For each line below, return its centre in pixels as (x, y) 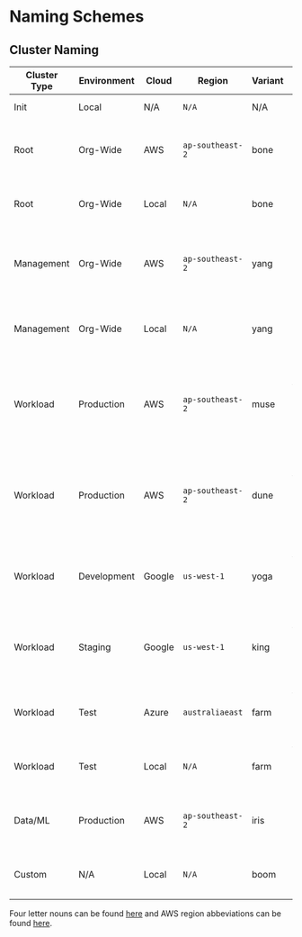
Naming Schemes (77, 17)
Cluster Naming (54, 50)
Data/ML (32, 820)
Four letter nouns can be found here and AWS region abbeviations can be (145, 914)
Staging (95, 647)
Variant (267, 81)
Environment (107, 81)
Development (107, 576)
